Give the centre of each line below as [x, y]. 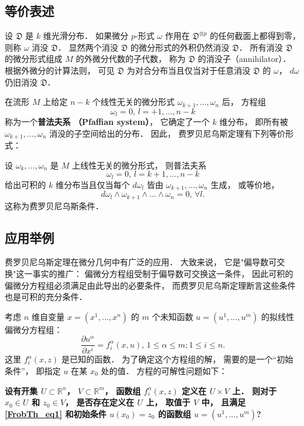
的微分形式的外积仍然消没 [180, 47]
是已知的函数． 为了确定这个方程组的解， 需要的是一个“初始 [177, 359]
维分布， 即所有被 [254, 122]
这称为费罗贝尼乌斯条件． [54, 205]
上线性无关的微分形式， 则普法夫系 [139, 165]
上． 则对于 [255, 390]
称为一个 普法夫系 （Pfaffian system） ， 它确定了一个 [107, 122]
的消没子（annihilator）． [244, 59]
